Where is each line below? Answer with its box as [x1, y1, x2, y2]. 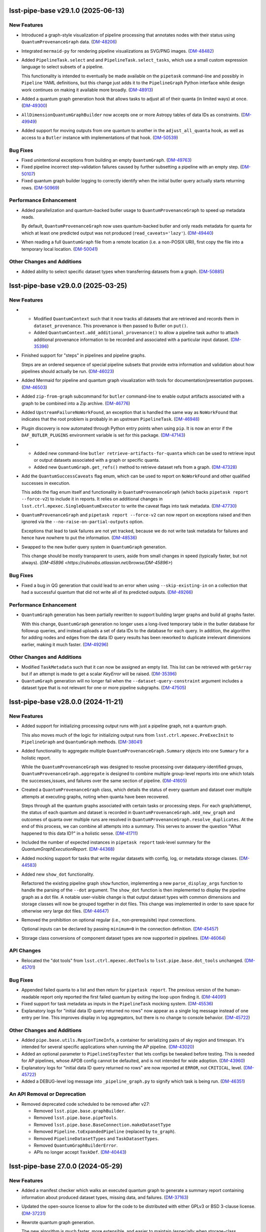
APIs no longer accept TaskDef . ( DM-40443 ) [33, 1149, 127, 1155]
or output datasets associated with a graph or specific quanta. [33, 457, 160, 463]
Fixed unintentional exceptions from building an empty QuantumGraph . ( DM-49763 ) [21, 157, 192, 163]
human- [225, 987, 241, 993]
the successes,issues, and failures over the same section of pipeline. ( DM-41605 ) [21, 778, 187, 784]
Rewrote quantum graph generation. [21, 1220, 95, 1225]
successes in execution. [21, 480, 70, 486]
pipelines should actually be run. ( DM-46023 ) [21, 369, 114, 375]
